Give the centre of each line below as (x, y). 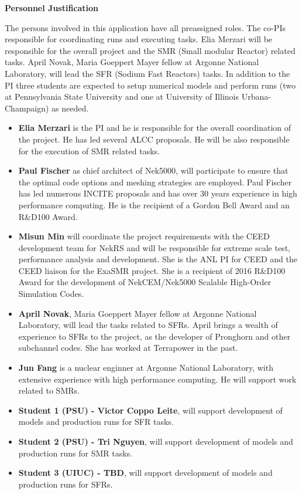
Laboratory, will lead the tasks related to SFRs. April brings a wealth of (148, 325)
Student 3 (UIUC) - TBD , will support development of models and (145, 473)
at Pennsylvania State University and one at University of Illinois (122, 97)
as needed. (70, 108)
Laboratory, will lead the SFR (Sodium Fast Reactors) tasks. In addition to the (147, 73)
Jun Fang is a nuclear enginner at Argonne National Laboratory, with (146, 368)
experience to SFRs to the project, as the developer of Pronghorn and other (154, 336)
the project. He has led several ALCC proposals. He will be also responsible (154, 139)
